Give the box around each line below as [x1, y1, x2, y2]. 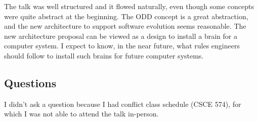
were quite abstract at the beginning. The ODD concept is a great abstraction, [4, 11, 248, 21]
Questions [4, 75, 57, 90]
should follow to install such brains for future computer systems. [4, 50, 204, 60]
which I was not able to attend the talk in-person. [4, 108, 159, 119]
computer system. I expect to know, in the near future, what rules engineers [4, 40, 240, 51]
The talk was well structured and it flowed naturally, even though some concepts [4, 1, 254, 11]
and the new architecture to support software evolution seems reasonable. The [4, 21, 246, 31]
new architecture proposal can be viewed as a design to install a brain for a [4, 30, 237, 41]
